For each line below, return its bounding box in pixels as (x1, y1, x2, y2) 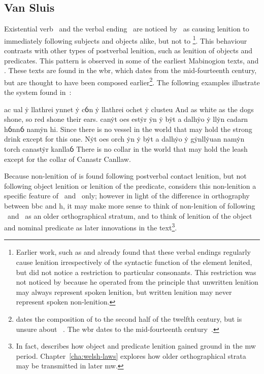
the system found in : (4, 87, 72, 97)
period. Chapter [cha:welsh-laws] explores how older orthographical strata (16, 350, 246, 361)
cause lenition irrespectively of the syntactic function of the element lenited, (16, 257, 252, 267)
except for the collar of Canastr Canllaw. (4, 153, 131, 164)
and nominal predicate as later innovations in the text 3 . (4, 221, 177, 232)
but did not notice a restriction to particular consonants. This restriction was (16, 266, 256, 277)
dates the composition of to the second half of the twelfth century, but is (16, 314, 242, 324)
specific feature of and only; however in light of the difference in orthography (4, 190, 250, 201)
